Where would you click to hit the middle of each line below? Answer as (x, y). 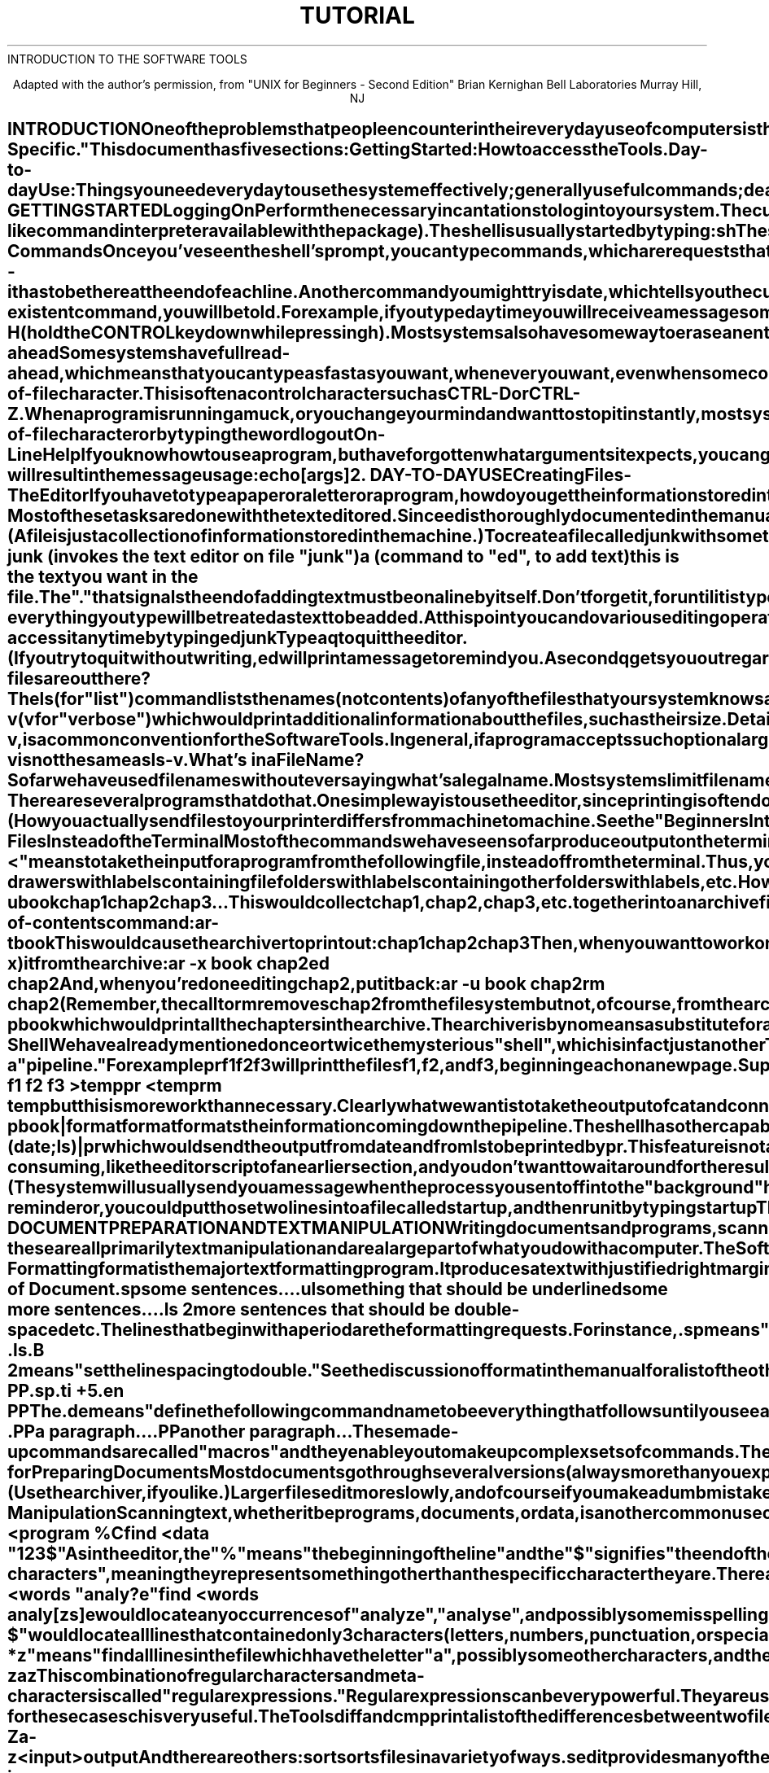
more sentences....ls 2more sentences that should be (229, 1310)
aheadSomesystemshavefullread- (149, 353)
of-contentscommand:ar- (114, 923)
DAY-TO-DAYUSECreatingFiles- (500, 475)
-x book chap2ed (260, 964)
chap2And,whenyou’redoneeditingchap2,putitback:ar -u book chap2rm (306, 984)
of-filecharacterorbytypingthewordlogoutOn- (197, 435)
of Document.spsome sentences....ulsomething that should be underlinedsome (338, 1289)
